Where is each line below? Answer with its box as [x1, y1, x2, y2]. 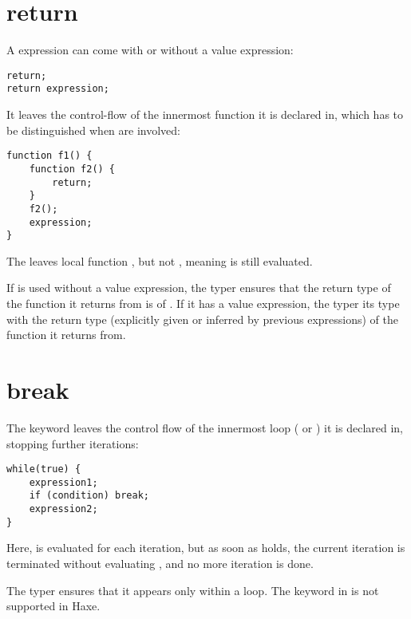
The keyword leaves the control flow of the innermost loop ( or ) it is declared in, [6, 419, 403, 436]
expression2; [29, 503, 98, 515]
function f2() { [29, 163, 116, 175]
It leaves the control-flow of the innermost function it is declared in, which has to [6, 106, 404, 123]
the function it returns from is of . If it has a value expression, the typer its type [6, 295, 400, 311]
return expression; [6, 83, 109, 95]
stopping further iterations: [6, 435, 139, 451]
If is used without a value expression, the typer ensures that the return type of [6, 279, 391, 296]
